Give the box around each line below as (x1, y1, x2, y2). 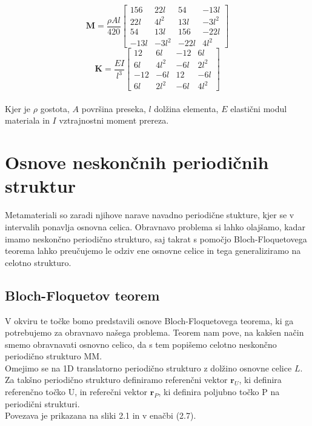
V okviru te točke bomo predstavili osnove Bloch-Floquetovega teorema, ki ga (5, 314, 294, 327)
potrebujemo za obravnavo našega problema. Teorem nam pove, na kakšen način (5, 326, 304, 339)
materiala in (5, 114, 50, 127)
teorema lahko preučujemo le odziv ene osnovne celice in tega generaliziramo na (5, 244, 301, 257)
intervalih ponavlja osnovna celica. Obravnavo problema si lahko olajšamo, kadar (5, 220, 305, 233)
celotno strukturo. (5, 256, 71, 268)
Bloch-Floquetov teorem (5, 285, 160, 304)
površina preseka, (81, 102, 146, 115)
